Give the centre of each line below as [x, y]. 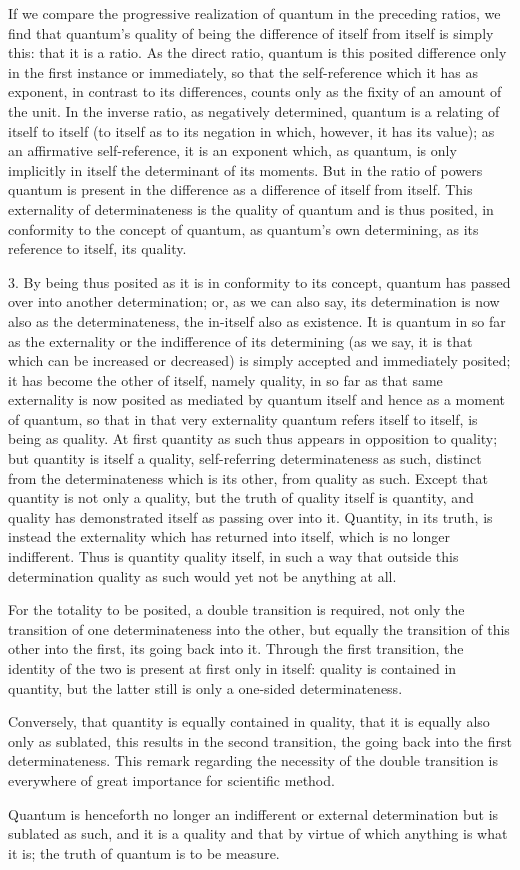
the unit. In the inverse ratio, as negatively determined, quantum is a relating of [254, 110]
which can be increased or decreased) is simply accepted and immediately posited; [259, 360]
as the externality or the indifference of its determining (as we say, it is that [240, 340]
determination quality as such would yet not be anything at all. [202, 575]
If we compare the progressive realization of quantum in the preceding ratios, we [254, 13]
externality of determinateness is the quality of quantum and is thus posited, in [251, 208]
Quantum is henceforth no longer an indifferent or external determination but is [253, 813]
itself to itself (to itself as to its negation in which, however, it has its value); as [251, 130]
